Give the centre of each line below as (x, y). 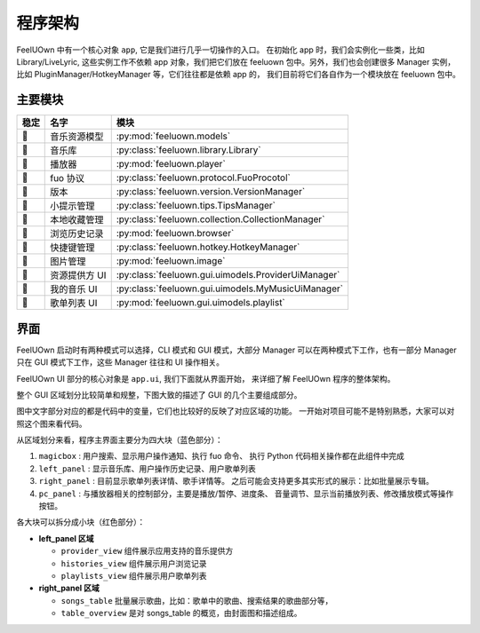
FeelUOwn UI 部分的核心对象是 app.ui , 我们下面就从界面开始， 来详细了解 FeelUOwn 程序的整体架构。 (206, 378)
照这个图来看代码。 (52, 423)
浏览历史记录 (77, 233)
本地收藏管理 (77, 220)
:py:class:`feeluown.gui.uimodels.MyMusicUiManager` (230, 289)
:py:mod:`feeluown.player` (171, 164)
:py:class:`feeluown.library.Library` (188, 150)
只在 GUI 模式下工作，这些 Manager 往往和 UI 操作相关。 (120, 362)
